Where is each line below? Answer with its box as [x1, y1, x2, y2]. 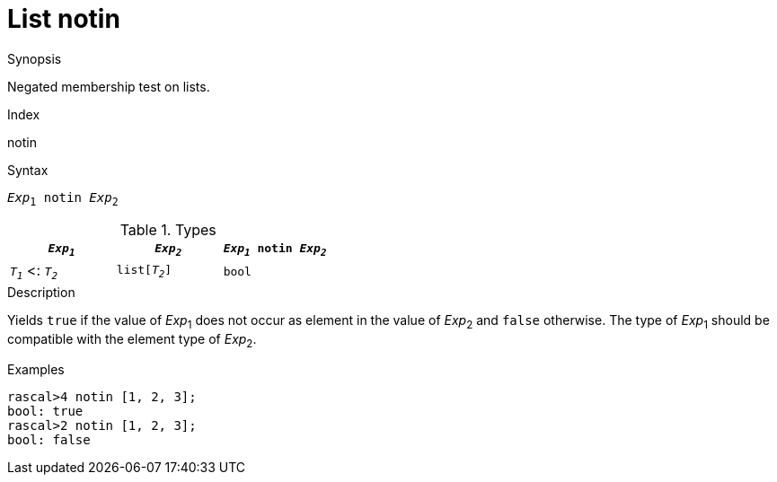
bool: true [7, 404, 84, 419]
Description [7, 284, 75, 300]
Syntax [7, 162, 49, 178]
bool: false [7, 433, 91, 448]
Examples [7, 362, 65, 378]
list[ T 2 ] [116, 263, 172, 280]
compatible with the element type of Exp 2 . [7, 330, 257, 350]
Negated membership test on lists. [7, 78, 210, 94]
